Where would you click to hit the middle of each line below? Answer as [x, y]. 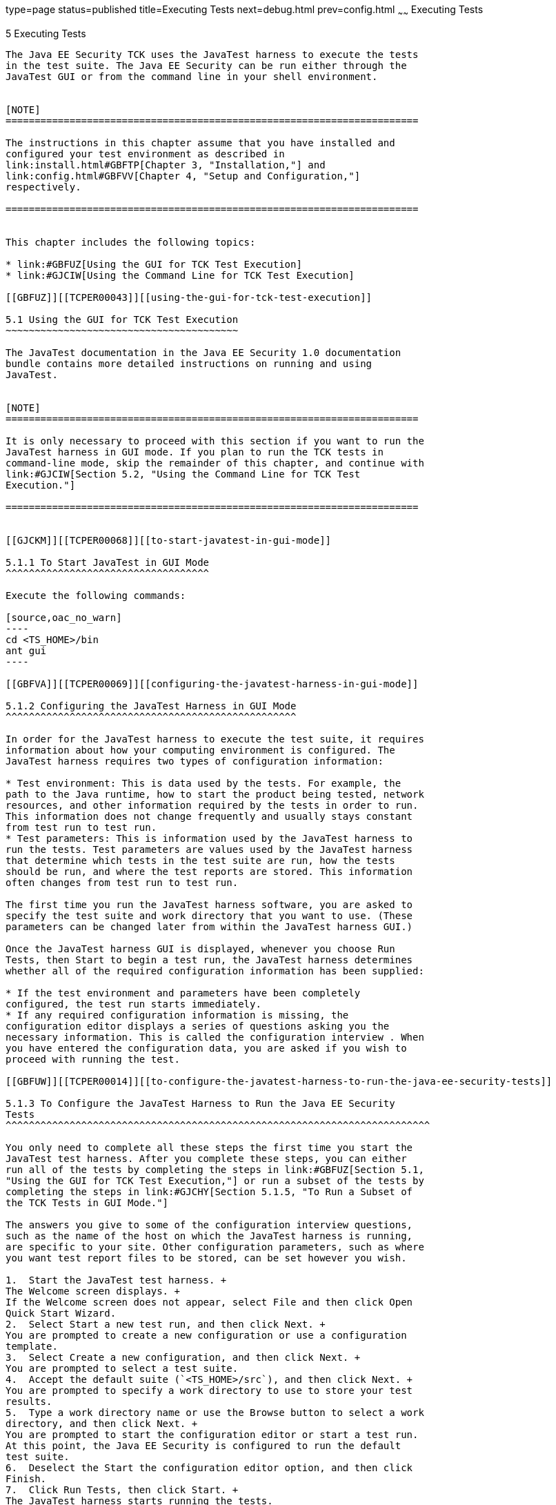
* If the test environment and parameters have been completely [183, 993]
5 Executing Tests [46, 33]
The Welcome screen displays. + [93, 1291]
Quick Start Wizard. [61, 1313]
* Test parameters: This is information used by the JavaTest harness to [209, 838]
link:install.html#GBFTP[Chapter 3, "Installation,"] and [166, 165]
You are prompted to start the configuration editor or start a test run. [212, 1434]
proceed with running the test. [93, 1059]
